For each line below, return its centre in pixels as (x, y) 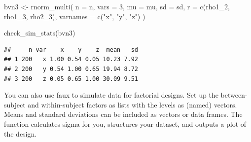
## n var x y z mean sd (71, 50)
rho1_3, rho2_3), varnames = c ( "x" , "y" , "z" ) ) (75, 16)
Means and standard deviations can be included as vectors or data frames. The (123, 114)
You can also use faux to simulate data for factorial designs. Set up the (111, 95)
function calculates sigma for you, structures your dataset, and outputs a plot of (125, 124)
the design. (20, 133)
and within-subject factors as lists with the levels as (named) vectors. (132, 104)
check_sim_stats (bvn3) (40, 33)
